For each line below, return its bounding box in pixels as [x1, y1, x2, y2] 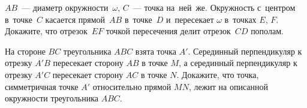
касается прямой [45, 13, 106, 25]
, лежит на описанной [188, 80, 269, 92]
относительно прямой [92, 80, 171, 92]
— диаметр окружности [22, 1, 109, 13]
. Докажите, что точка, [176, 68, 259, 80]
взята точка [135, 44, 177, 57]
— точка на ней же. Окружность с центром [133, 1, 296, 13]
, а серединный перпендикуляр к [179, 56, 297, 69]
